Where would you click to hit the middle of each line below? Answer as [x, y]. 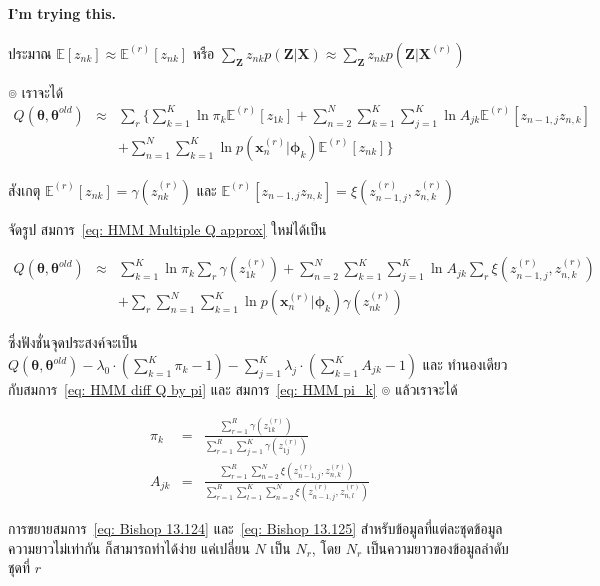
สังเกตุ [24, 189]
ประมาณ [30, 52]
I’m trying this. [62, 12]
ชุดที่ [19, 567]
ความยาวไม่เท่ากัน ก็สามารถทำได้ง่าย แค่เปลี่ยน [129, 547]
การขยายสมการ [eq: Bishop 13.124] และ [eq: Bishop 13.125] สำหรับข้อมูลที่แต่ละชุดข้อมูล [255, 527]
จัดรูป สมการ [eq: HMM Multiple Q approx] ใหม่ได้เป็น [167, 228]
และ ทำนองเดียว [465, 364]
